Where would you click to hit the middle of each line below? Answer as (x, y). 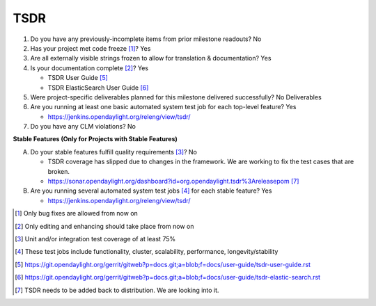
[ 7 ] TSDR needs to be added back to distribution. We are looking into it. (117, 290)
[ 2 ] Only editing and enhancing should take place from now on (104, 226)
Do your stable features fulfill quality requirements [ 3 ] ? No (114, 152)
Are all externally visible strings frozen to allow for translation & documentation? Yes (151, 58)
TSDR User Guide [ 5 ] (78, 78)
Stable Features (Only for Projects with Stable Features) (95, 139)
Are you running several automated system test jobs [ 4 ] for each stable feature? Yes (151, 191)
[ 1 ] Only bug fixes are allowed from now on (77, 214)
